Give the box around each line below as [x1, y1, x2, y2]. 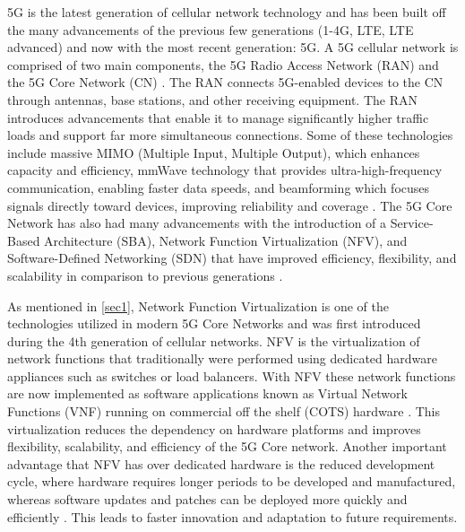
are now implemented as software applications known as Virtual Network [7, 384, 408, 403]
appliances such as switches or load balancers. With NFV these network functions [7, 366, 456, 385]
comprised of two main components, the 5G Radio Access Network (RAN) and [7, 55, 439, 74]
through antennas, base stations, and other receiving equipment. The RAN [7, 90, 418, 109]
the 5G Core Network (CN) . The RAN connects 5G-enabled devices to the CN [7, 73, 443, 92]
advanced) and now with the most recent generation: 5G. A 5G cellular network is [7, 38, 459, 57]
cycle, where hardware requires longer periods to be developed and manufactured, [7, 472, 456, 491]
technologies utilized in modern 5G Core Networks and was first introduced [7, 314, 421, 333]
